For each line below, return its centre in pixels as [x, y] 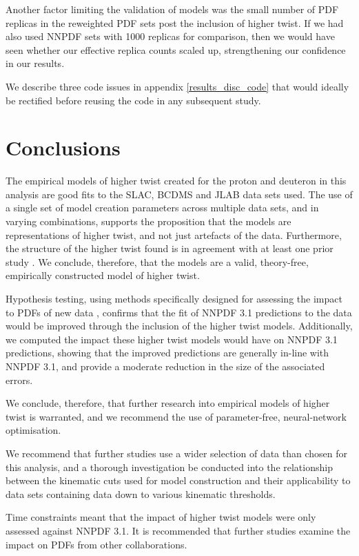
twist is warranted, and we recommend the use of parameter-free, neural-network [176, 416]
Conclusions [63, 147]
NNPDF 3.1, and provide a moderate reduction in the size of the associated [165, 366]
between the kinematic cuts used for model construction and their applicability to [178, 480]
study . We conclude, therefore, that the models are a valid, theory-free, [157, 261]
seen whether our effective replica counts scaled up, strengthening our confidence [176, 49]
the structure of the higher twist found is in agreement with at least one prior [170, 248]
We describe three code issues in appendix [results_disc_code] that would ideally [177, 86]
